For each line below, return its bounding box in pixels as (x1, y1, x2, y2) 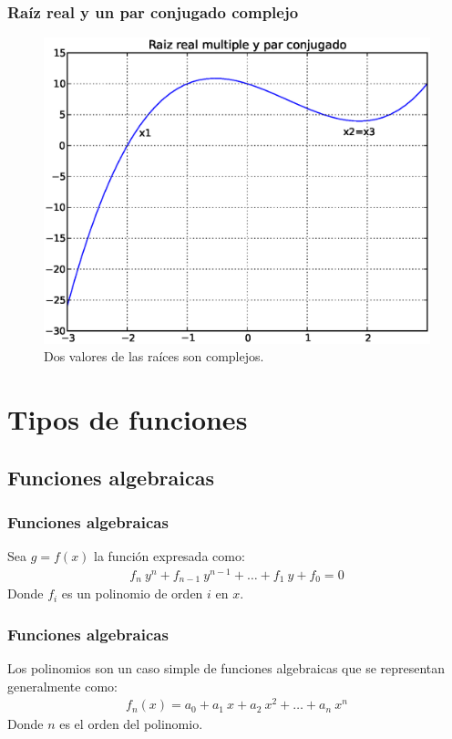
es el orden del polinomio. (59, 714, 203, 734)
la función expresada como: (94, 546, 245, 566)
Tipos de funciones (7, 400, 248, 437)
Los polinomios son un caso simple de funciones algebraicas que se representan (7, 659, 446, 678)
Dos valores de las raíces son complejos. (44, 347, 264, 366)
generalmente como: (7, 676, 118, 695)
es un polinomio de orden (61, 584, 203, 603)
